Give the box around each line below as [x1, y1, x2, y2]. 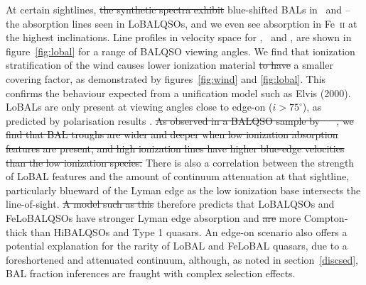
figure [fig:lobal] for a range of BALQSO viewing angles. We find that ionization [6, 43, 355, 58]
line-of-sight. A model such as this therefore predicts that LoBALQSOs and [6, 196, 335, 211]
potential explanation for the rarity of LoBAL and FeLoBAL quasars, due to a [6, 238, 348, 253]
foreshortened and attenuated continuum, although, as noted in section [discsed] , [6, 252, 358, 267]
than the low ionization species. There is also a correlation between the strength [6, 155, 355, 169]
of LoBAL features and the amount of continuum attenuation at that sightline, [6, 169, 350, 184]
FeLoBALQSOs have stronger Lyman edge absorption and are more [6, 210, 301, 225]
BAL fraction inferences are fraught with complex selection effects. [6, 266, 296, 281]
